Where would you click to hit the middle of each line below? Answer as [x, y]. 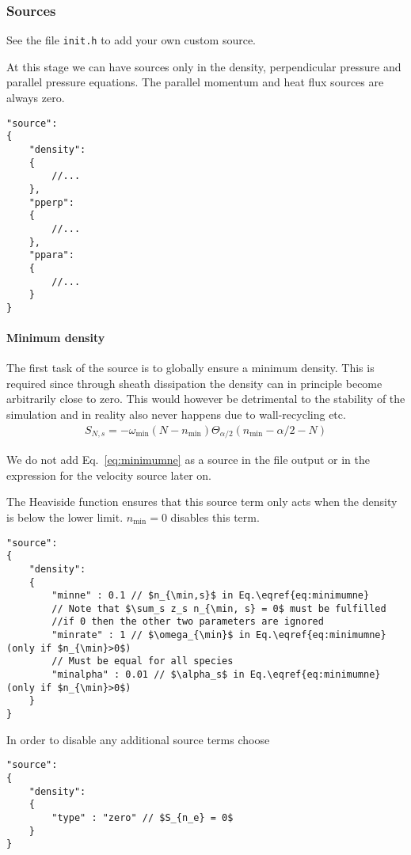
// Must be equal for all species [143, 661]
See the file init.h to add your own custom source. [131, 40]
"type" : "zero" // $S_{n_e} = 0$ [143, 817]
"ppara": [51, 255]
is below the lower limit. [65, 517]
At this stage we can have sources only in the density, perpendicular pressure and [204, 66]
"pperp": [51, 202]
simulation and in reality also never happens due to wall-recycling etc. [176, 414]
